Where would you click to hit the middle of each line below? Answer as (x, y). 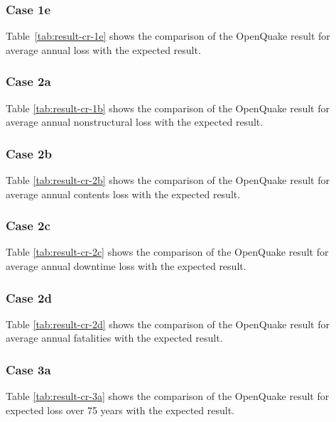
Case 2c (28, 226)
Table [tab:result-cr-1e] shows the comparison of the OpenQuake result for (168, 36)
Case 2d (29, 297)
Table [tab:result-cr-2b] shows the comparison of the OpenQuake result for (168, 180)
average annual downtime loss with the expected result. (126, 266)
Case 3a (28, 369)
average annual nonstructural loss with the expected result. (135, 122)
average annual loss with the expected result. (103, 49)
